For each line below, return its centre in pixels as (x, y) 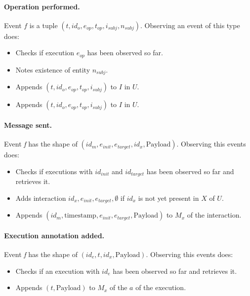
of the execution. (161, 287)
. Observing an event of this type (190, 25)
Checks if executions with (54, 171)
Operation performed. (42, 6)
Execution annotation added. (54, 235)
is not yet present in (168, 198)
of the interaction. (214, 215)
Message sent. (28, 125)
